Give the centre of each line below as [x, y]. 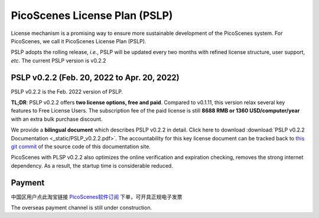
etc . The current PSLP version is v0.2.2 [58, 60]
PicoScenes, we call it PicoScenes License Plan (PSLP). [79, 41]
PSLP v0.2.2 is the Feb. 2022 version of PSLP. [67, 91]
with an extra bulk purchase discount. [57, 119]
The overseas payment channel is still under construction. [82, 208]
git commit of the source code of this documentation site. [81, 146]
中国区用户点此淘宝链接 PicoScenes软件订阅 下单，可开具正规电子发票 [97, 197]
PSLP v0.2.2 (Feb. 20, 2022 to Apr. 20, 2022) [95, 77]
